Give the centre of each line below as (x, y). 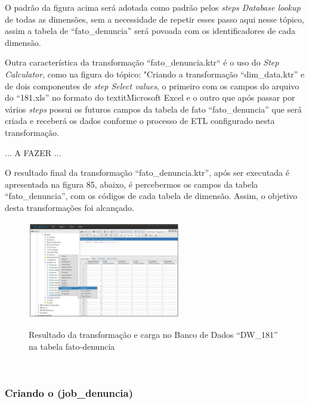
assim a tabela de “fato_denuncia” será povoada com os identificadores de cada (150, 31)
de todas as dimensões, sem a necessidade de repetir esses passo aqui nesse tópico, (154, 19)
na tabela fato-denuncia (72, 346)
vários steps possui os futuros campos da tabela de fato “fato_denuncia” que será (153, 109)
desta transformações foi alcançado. (69, 207)
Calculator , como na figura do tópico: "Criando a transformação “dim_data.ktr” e (155, 74)
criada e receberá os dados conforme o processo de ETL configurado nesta (140, 121)
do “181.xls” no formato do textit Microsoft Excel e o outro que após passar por (150, 97)
